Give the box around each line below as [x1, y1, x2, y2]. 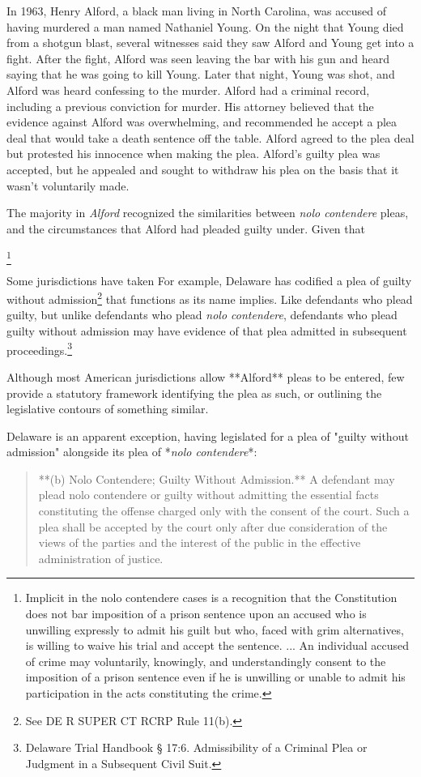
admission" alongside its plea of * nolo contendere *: [6, 443, 257, 460]
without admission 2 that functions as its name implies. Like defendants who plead [6, 288, 413, 307]
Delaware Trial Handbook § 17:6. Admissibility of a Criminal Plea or [25, 739, 368, 756]
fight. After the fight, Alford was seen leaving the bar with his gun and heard [6, 49, 389, 66]
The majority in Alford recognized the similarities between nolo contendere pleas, [6, 204, 409, 221]
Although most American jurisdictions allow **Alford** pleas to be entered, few [6, 368, 405, 385]
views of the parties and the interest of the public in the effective [38, 534, 361, 551]
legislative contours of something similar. [6, 400, 209, 417]
